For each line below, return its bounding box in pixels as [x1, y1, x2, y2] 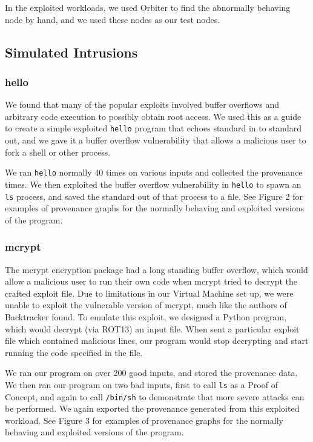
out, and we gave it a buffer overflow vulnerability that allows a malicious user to [5, 134, 306, 147]
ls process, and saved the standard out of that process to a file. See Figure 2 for [5, 190, 303, 202]
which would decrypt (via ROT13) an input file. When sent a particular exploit [5, 322, 300, 335]
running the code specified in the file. [5, 346, 143, 358]
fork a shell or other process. [5, 145, 111, 158]
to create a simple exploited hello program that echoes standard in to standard [5, 122, 302, 134]
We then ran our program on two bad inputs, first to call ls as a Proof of [5, 378, 278, 391]
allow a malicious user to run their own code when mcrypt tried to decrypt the [5, 275, 297, 288]
